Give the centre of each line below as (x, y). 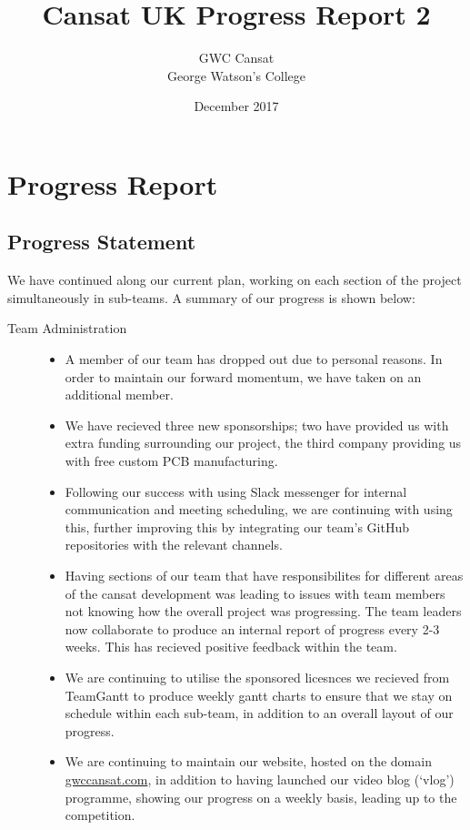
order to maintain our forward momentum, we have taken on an (243, 376)
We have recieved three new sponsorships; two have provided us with (257, 425)
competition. (100, 815)
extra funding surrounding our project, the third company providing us (263, 443)
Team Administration (67, 328)
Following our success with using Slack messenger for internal (236, 491)
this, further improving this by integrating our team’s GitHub (237, 526)
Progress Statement (102, 242)
